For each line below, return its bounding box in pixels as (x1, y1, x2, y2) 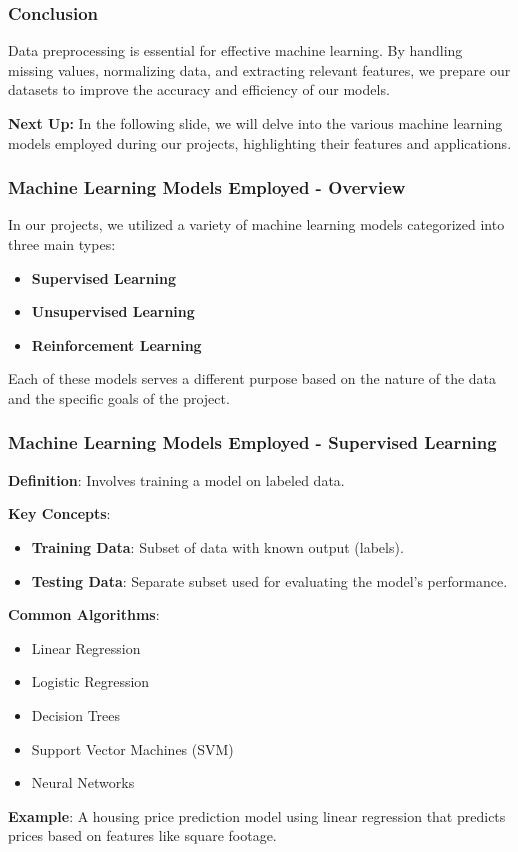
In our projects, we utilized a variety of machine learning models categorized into (8, 214, 505, 235)
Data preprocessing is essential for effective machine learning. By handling (8, 40, 463, 61)
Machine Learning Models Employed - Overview (8, 175, 406, 200)
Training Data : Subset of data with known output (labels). (31, 536, 404, 557)
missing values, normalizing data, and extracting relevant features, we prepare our (8, 59, 511, 80)
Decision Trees (31, 704, 121, 725)
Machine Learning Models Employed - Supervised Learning (8, 430, 497, 455)
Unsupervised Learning (31, 301, 195, 322)
